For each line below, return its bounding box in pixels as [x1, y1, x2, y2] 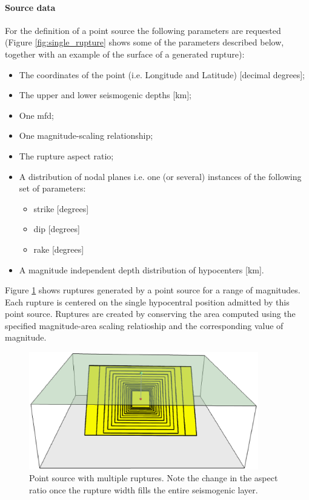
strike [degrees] [33, 202, 89, 215]
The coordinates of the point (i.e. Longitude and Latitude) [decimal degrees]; [19, 68, 305, 81]
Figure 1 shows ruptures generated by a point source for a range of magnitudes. [5, 284, 301, 296]
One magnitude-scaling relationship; [19, 129, 153, 142]
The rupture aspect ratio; [19, 149, 114, 162]
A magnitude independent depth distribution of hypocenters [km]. [19, 263, 264, 276]
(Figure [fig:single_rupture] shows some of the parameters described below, [5, 36, 284, 48]
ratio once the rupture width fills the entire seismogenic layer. [29, 484, 258, 496]
